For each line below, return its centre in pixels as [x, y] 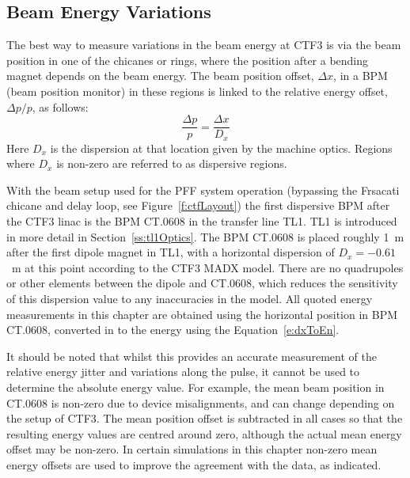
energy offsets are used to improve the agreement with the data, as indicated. [194, 464]
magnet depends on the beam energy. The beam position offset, [160, 76]
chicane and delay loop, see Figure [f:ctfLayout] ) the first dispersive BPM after [198, 205]
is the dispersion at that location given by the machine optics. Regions [221, 148]
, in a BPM [361, 76]
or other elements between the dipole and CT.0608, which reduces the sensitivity [202, 283]
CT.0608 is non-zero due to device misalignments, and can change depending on [201, 402]
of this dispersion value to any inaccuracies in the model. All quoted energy [190, 299]
